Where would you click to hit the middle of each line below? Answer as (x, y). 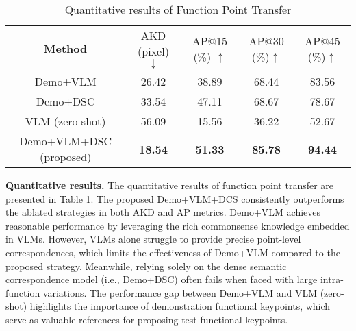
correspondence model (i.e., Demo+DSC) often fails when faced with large (162, 279)
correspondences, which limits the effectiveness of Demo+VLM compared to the (173, 252)
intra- (332, 279)
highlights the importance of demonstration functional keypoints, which (180, 306)
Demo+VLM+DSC (66, 141)
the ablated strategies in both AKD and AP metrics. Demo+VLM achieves (163, 212)
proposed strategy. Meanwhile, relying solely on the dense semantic (146, 266)
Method (66, 48)
